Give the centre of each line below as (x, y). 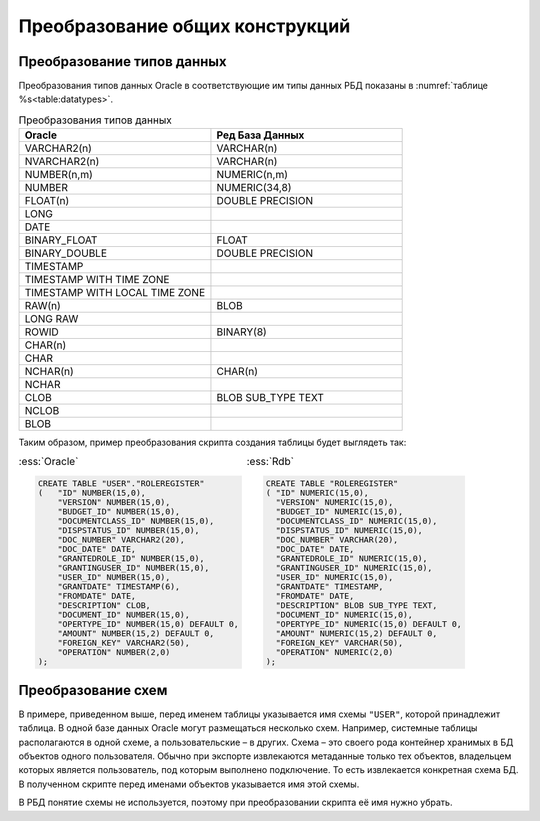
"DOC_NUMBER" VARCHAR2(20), (121, 539)
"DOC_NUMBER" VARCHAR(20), (337, 539)
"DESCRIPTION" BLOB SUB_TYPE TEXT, (356, 605)
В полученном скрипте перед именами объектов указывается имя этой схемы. (189, 784)
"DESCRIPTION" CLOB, (104, 605)
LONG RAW (51, 319)
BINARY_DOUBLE (66, 253)
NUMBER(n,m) (59, 175)
